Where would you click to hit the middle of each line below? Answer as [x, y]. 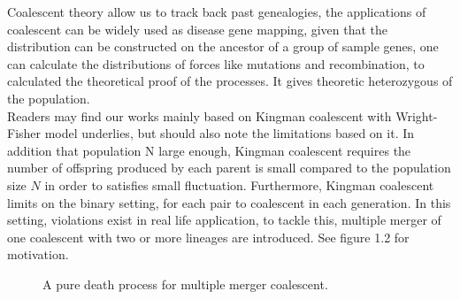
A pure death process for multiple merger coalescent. [185, 284]
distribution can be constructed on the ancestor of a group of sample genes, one [223, 46]
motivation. [38, 254]
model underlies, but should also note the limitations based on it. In [230, 133]
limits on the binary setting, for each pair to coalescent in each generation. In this [229, 202]
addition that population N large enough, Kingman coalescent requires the [209, 150]
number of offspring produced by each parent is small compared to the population [229, 168]
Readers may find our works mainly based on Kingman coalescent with [199, 115]
